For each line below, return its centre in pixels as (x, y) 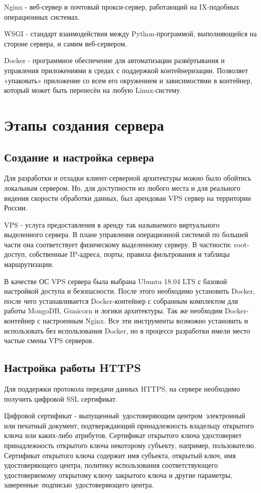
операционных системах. (42, 16)
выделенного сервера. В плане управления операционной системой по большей (126, 234)
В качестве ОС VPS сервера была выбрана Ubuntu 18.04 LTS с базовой (116, 281)
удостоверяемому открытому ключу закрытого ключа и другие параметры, (118, 475)
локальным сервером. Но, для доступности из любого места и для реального (122, 187)
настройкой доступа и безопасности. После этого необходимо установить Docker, (130, 291)
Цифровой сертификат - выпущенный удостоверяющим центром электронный (125, 416)
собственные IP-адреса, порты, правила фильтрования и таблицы (129, 254)
